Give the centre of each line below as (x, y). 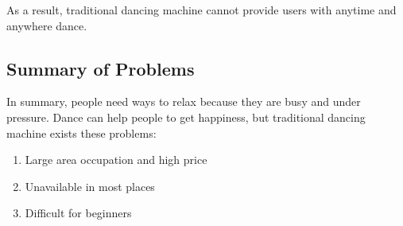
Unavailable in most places (90, 186)
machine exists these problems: (81, 132)
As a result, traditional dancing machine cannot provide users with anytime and (201, 10)
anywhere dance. (47, 25)
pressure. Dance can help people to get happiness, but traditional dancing (186, 117)
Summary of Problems (101, 68)
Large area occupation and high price (116, 160)
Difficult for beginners (78, 213)
